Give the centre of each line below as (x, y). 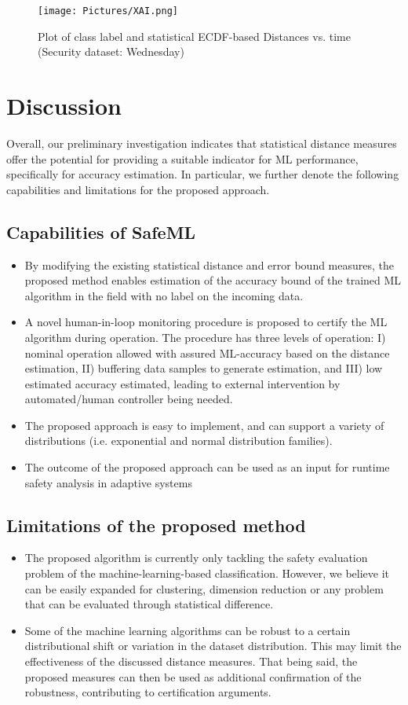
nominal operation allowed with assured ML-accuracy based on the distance (207, 352)
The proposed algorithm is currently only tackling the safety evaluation (196, 558)
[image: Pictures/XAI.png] (108, 11)
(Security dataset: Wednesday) (111, 51)
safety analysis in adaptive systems (108, 482)
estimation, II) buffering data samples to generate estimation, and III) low (204, 368)
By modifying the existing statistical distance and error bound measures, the (209, 264)
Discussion (64, 106)
